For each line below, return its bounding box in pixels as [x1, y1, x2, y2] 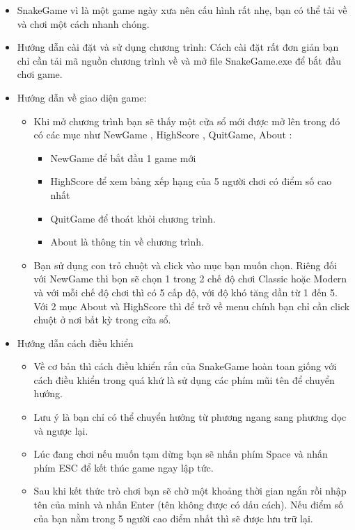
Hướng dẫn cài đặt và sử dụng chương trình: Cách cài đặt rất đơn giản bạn [17, 40, 339, 54]
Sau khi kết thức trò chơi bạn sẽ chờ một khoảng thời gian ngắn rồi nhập [33, 483, 347, 498]
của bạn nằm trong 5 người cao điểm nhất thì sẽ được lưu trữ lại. [33, 511, 313, 525]
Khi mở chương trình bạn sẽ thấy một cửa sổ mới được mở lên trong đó [33, 113, 340, 128]
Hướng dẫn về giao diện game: [17, 90, 147, 104]
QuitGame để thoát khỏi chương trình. [50, 211, 216, 225]
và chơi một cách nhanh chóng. [17, 16, 150, 31]
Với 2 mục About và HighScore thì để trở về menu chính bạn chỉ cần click [33, 298, 350, 313]
